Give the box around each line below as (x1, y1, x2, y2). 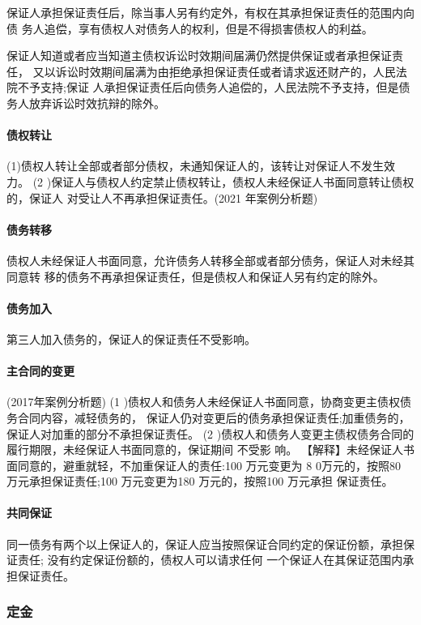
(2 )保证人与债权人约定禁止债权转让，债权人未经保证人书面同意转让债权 (32, 173, 415, 190)
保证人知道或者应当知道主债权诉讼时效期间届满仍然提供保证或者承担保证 (6, 47, 392, 64)
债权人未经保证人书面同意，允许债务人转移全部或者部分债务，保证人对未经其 (6, 251, 415, 268)
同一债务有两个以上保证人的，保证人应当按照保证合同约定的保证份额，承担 (6, 535, 403, 552)
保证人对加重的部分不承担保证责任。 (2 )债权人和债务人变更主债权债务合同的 (6, 425, 415, 442)
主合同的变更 (6, 362, 74, 379)
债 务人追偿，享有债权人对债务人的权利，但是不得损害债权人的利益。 (6, 19, 373, 36)
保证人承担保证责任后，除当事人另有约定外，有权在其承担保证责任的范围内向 (6, 4, 415, 20)
